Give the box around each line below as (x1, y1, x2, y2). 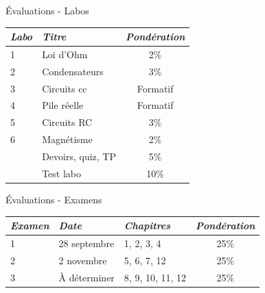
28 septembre (58, 235, 115, 250)
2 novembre (58, 253, 107, 267)
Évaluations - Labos (5, 3, 89, 17)
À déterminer (58, 270, 115, 284)
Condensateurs (42, 64, 104, 78)
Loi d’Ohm (42, 47, 88, 61)
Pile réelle (42, 98, 84, 112)
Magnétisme (42, 132, 93, 146)
